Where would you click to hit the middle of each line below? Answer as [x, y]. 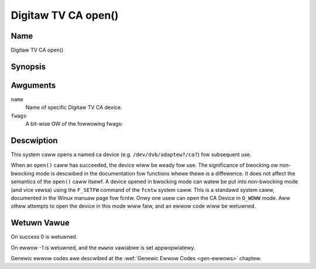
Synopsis [28, 66]
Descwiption [34, 140]
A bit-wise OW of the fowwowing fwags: [74, 124]
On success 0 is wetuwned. [44, 237]
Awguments [33, 85]
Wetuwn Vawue [40, 223]
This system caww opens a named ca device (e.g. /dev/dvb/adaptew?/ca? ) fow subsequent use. [131, 154]
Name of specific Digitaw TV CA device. [74, 108]
